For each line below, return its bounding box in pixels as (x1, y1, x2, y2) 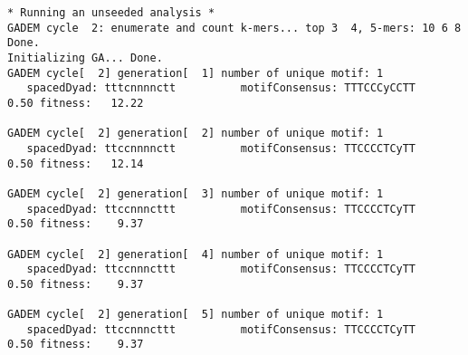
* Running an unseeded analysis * (7, 6, 215, 19)
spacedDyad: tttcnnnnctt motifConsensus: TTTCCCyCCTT (26, 82, 416, 95)
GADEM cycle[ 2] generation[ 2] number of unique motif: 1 (7, 127, 384, 140)
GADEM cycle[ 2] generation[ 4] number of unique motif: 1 (7, 247, 384, 261)
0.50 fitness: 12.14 (7, 157, 144, 170)
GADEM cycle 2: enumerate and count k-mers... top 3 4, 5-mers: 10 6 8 (7, 21, 462, 34)
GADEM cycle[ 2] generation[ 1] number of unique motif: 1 (7, 66, 384, 80)
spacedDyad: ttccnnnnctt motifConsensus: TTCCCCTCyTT (26, 141, 416, 155)
